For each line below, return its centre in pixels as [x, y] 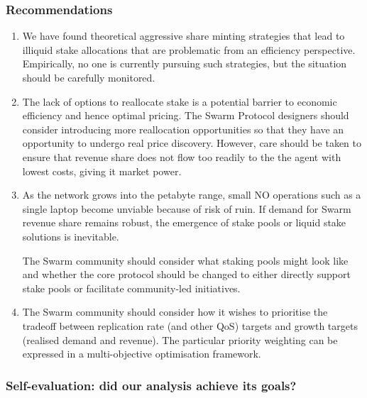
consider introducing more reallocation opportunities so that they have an [183, 129]
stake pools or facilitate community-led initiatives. [131, 288]
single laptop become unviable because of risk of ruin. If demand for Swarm [187, 208]
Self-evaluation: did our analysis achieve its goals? [151, 385]
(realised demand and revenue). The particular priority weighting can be [180, 339]
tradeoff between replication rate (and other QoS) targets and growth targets [190, 325]
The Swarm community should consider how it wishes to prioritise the [175, 312]
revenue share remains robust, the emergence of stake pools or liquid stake [184, 222]
